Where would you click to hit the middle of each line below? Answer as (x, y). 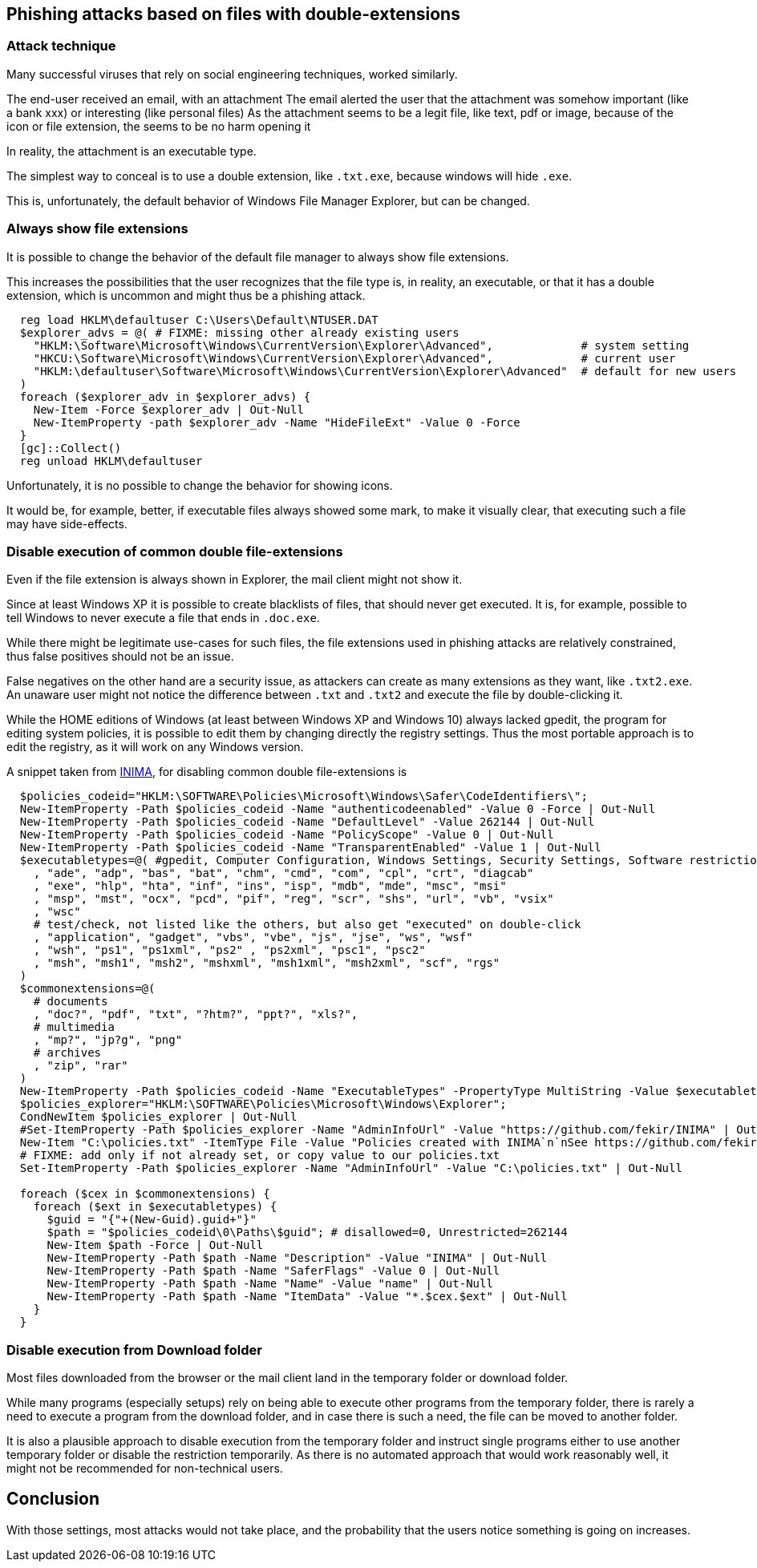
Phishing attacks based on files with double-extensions (233, 14)
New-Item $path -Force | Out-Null (155, 1245)
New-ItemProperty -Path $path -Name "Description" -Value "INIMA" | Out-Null (297, 1258)
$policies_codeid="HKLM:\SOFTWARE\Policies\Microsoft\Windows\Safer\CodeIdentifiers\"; (304, 796)
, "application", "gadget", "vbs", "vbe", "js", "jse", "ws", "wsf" (253, 938)
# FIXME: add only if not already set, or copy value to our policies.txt (260, 1156)
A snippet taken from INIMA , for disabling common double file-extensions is (207, 772)
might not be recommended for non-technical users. (145, 1469)
